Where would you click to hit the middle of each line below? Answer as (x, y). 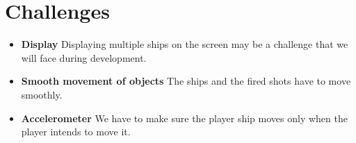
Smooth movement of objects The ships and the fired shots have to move (186, 81)
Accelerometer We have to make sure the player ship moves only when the (184, 118)
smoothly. (42, 94)
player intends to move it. (76, 132)
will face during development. (84, 57)
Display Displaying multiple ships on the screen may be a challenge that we (185, 44)
